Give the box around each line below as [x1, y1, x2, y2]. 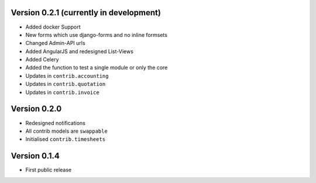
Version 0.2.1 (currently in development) [11, 8, 161, 18]
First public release [25, 167, 72, 174]
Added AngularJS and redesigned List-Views [25, 47, 134, 55]
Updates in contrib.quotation [25, 81, 106, 88]
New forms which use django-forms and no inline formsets [25, 31, 168, 38]
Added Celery [25, 56, 59, 63]
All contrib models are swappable [25, 127, 108, 134]
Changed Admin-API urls [25, 40, 85, 47]
